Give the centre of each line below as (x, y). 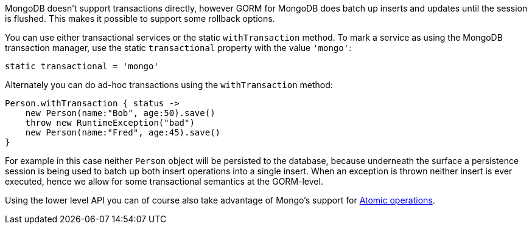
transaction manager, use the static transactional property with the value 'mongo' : (178, 48)
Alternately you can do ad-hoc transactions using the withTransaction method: (169, 85)
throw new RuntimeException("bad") (110, 123)
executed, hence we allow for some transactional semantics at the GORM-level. (164, 181)
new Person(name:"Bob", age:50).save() (120, 113)
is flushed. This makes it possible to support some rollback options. (140, 19)
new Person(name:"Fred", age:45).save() (123, 132)
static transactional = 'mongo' (82, 66)
